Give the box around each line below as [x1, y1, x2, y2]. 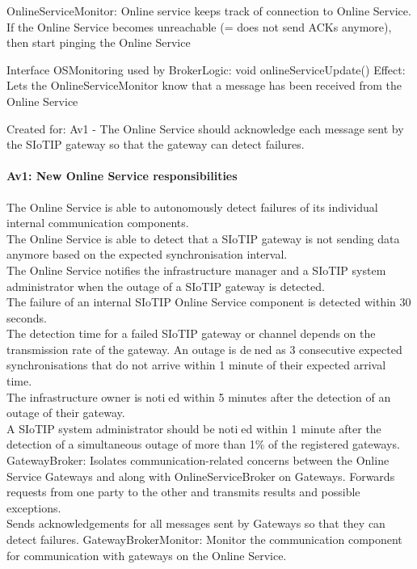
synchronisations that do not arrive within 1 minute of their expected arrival [6, 356, 386, 373]
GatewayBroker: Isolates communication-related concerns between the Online [6, 452, 390, 469]
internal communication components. [6, 214, 189, 231]
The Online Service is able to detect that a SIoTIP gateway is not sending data [6, 230, 400, 247]
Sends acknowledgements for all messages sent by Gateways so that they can [6, 515, 385, 532]
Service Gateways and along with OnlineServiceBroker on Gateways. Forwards [6, 467, 395, 484]
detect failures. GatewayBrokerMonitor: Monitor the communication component [6, 531, 402, 548]
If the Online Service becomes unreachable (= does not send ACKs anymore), [6, 18, 392, 35]
